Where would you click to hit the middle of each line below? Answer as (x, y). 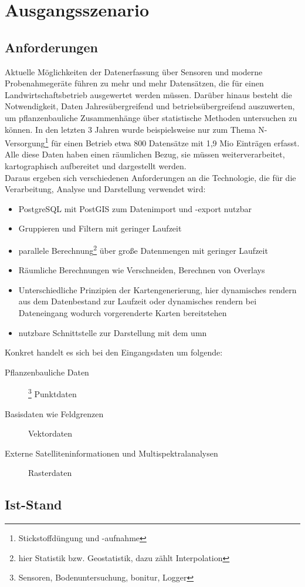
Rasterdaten (50, 473)
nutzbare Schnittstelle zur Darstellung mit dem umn (113, 332)
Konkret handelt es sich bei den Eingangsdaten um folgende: (114, 352)
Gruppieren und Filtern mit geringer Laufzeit (100, 228)
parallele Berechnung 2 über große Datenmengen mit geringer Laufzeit (143, 249)
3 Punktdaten (52, 393)
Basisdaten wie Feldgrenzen (54, 413)
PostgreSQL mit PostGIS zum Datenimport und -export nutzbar (135, 208)
